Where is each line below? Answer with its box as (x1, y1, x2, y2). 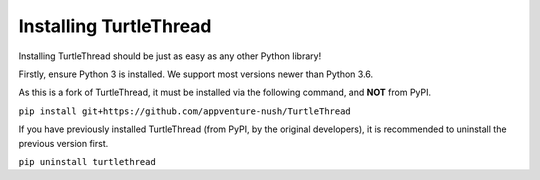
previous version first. (18, 137, 109, 149)
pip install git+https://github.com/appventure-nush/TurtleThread (18, 105, 352, 117)
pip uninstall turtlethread (18, 156, 157, 167)
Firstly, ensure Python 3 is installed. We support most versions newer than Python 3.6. (18, 68, 374, 80)
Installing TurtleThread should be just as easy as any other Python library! (18, 50, 322, 62)
